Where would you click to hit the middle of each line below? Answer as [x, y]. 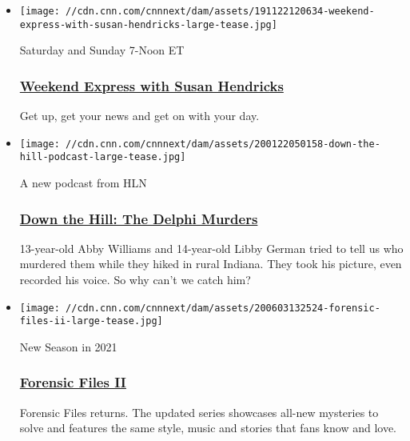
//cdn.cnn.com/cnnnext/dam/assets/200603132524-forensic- [223, 308]
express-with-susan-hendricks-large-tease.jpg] [148, 24]
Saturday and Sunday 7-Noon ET [102, 50]
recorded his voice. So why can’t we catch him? [135, 280]
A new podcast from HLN [83, 183]
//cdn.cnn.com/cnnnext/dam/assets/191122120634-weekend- [220, 11]
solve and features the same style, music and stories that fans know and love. [208, 428]
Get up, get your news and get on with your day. [139, 116]
